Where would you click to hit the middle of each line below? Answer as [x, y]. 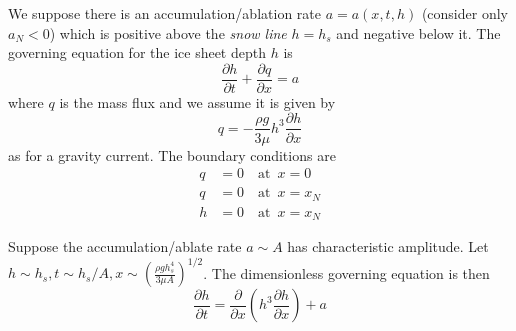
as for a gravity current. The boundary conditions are [172, 154]
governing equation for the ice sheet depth [137, 52]
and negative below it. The [418, 32]
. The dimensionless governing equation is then [346, 272]
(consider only [464, 13]
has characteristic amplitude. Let [388, 246]
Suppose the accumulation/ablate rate [125, 246]
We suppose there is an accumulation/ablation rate [164, 13]
